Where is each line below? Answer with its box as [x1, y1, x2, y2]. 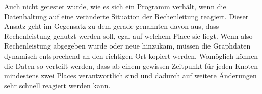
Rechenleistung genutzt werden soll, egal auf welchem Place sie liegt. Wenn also [4, 30, 253, 41]
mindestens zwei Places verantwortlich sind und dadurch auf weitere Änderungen [4, 70, 257, 81]
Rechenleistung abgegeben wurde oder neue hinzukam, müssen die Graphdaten [4, 40, 251, 51]
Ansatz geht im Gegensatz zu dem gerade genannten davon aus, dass [4, 21, 219, 31]
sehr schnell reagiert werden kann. [4, 80, 111, 90]
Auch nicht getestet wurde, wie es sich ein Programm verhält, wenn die [4, 1, 226, 11]
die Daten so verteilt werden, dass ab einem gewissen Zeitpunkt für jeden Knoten [4, 60, 258, 71]
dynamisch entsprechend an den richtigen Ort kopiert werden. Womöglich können [4, 50, 258, 61]
